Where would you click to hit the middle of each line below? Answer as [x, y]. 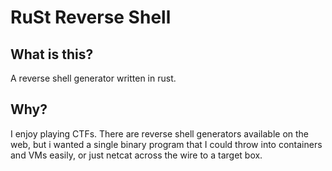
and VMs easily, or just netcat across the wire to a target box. [136, 155]
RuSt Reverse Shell [91, 17]
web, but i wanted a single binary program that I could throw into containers [166, 144]
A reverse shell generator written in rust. [93, 78]
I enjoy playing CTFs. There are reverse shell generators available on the [160, 133]
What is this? [52, 54]
